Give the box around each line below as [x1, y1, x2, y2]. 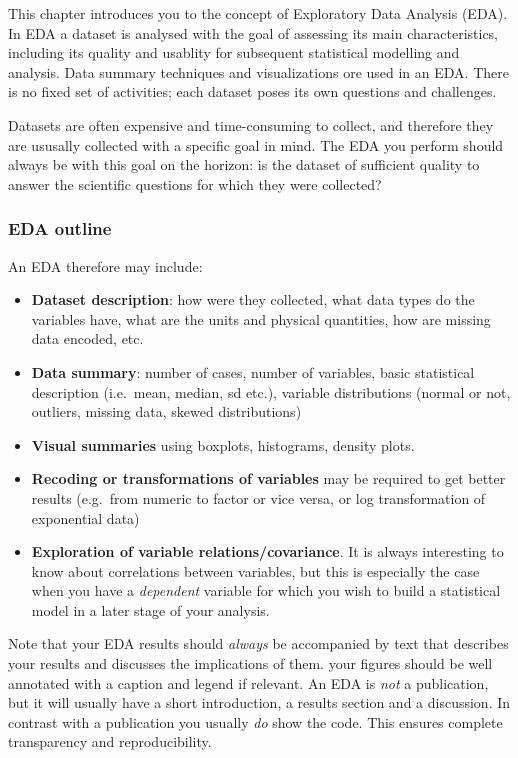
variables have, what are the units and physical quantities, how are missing [31, 308, 491, 329]
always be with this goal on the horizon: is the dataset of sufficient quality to [8, 154, 480, 175]
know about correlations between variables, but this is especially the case [31, 560, 480, 581]
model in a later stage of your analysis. [31, 599, 270, 620]
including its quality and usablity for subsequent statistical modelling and [8, 42, 460, 63]
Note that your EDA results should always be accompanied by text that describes [8, 633, 509, 654]
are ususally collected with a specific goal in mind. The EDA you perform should [8, 134, 504, 155]
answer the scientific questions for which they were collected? [8, 173, 382, 194]
